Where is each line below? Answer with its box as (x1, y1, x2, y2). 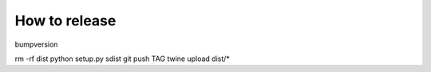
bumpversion (14, 40, 58, 49)
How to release (14, 12, 117, 29)
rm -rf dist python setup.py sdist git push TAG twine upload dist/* (14, 54, 231, 63)
